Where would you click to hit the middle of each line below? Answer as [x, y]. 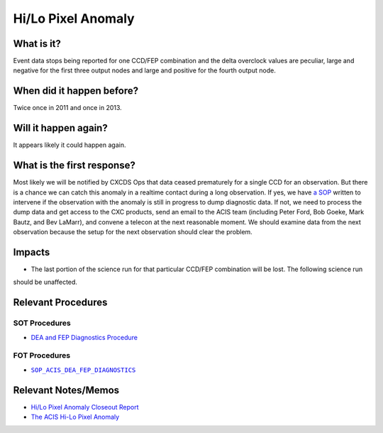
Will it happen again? [60, 128]
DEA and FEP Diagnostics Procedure [84, 337]
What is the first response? [74, 166]
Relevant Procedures [60, 303]
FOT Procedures [42, 356]
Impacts [32, 252]
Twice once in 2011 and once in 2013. [67, 108]
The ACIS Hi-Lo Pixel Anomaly [75, 417]
